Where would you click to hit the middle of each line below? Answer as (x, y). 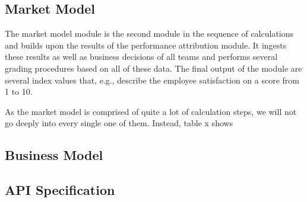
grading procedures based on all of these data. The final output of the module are (153, 68)
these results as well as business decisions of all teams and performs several (141, 57)
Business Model (54, 155)
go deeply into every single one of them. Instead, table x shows (119, 123)
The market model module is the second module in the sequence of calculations (149, 33)
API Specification (60, 190)
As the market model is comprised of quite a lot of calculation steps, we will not (151, 111)
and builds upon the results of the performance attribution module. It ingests (146, 45)
